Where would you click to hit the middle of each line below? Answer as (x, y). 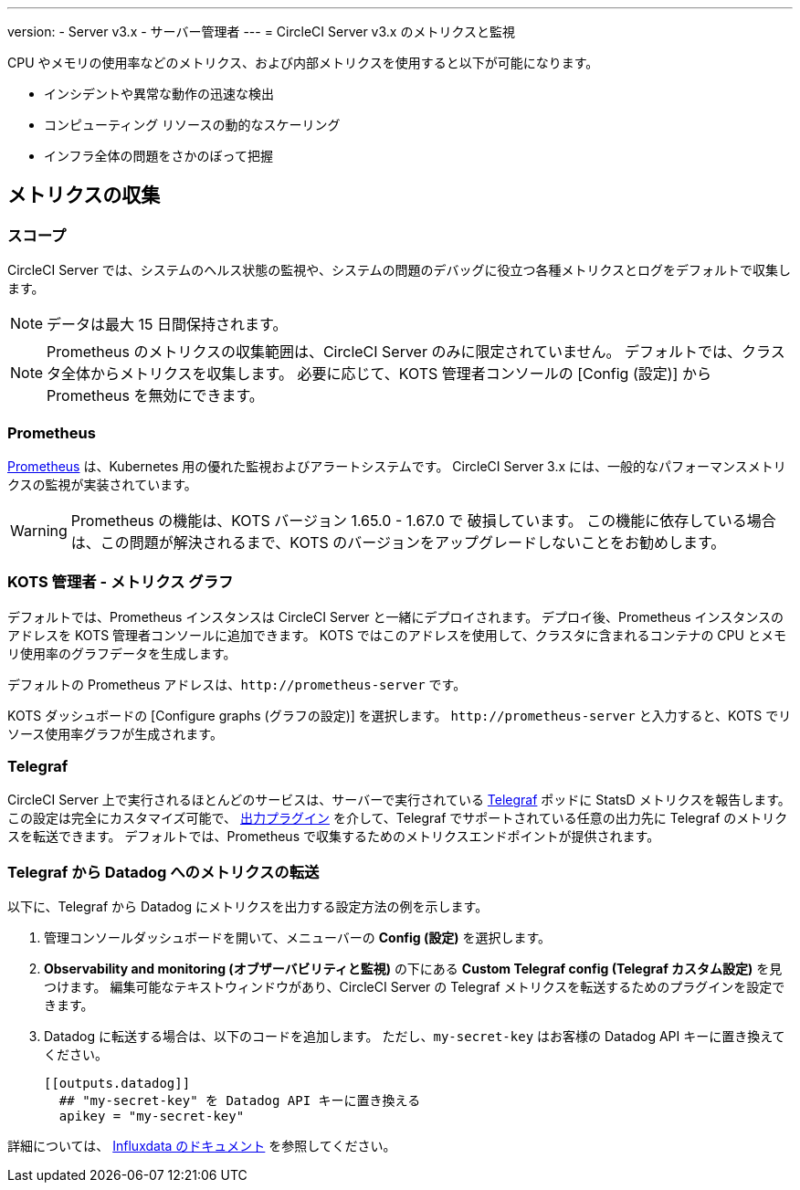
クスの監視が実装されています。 (102, 484)
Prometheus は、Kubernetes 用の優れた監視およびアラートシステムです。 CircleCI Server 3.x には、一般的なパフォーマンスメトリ (397, 466)
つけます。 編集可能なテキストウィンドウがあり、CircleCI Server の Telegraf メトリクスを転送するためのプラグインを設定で (415, 987)
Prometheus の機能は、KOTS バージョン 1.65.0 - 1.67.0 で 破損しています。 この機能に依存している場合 (423, 520)
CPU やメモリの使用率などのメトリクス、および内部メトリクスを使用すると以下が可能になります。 (303, 63)
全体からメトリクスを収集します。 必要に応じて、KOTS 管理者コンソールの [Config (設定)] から (386, 374)
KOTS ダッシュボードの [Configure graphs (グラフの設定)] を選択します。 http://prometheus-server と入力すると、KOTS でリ (400, 715)
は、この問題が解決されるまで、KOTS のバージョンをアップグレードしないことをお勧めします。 (398, 542)
